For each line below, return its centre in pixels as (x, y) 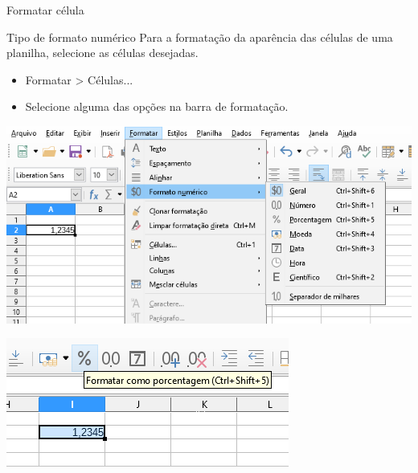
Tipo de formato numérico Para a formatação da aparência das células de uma (200, 37)
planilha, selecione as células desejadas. (102, 53)
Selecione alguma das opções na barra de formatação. (157, 106)
